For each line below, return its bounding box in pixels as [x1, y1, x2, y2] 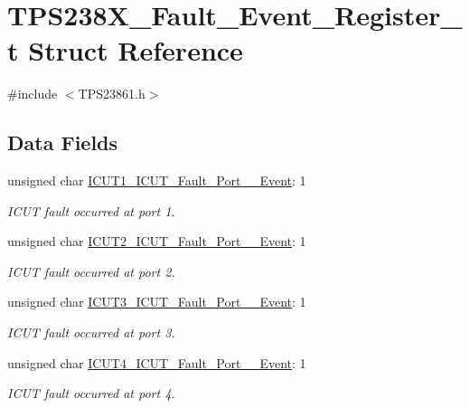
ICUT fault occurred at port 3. [7, 323, 175, 342]
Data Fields [7, 128, 118, 157]
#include [7, 84, 58, 103]
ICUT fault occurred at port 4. [7, 384, 175, 403]
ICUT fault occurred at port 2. [7, 261, 175, 280]
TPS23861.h [78, 84, 146, 103]
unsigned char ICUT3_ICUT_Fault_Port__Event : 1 [7, 292, 306, 311]
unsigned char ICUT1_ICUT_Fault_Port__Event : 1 [7, 171, 306, 190]
